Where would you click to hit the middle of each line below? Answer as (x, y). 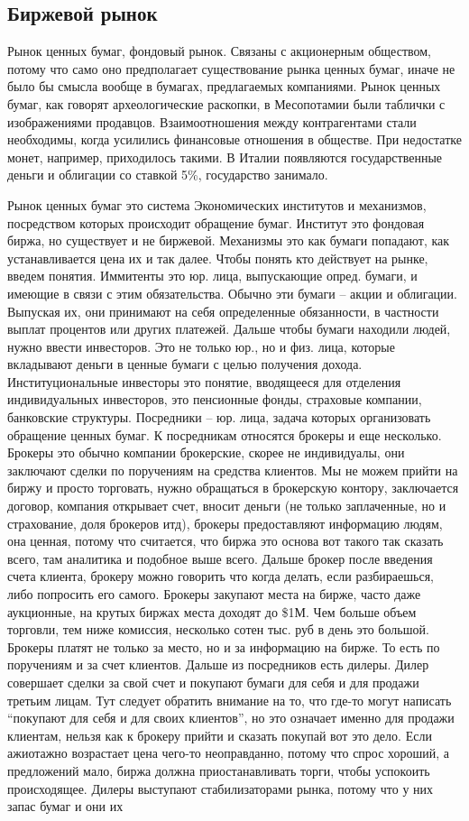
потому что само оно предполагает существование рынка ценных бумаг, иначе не (231, 68)
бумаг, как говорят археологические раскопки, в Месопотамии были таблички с (226, 103)
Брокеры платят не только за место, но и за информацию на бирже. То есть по (224, 646)
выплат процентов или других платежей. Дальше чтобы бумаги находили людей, (229, 329)
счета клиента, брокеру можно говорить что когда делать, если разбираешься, (221, 576)
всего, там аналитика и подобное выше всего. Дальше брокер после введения (220, 558)
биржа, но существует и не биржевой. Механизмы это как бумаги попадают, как (229, 240)
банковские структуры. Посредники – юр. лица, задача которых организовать (219, 417)
